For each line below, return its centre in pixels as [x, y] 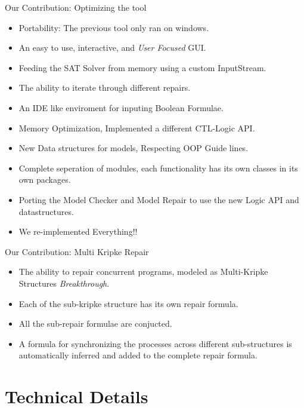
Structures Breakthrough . [64, 283]
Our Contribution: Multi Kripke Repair [77, 251]
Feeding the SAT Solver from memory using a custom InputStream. [142, 67]
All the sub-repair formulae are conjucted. [95, 323]
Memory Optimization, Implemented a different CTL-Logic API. [137, 128]
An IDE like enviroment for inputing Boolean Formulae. [121, 107]
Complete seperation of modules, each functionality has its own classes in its [158, 168]
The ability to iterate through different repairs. [105, 88]
